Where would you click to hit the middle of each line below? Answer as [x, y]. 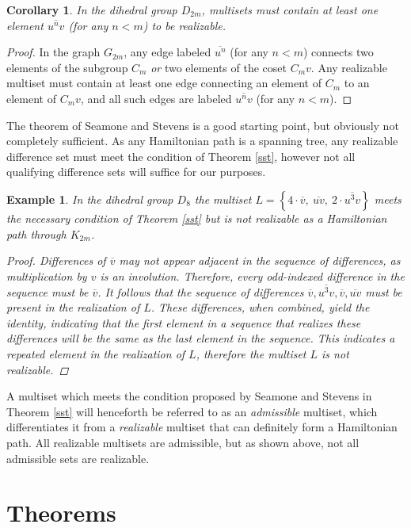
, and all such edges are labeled [156, 98]
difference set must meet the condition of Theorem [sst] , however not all [181, 156]
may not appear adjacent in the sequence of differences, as [260, 260]
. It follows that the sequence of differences [201, 291]
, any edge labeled [167, 52]
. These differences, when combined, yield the [260, 307]
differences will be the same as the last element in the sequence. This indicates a [201, 338]
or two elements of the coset [219, 67]
